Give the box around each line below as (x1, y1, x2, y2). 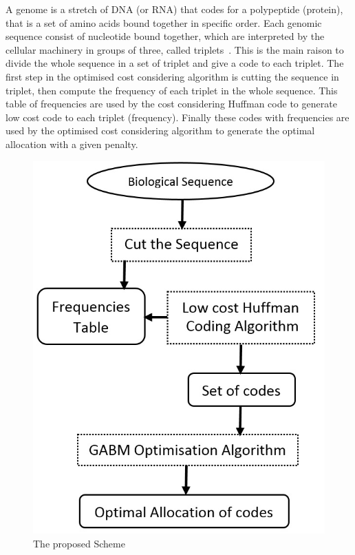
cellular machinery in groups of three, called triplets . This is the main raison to (6, 42, 344, 56)
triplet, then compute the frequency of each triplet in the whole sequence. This (6, 83, 338, 97)
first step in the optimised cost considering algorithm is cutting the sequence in (6, 69, 339, 83)
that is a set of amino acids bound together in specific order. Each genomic (6, 15, 322, 30)
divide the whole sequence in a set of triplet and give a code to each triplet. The (6, 56, 344, 70)
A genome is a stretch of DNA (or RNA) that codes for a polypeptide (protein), (6, 2, 343, 16)
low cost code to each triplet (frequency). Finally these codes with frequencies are (6, 109, 349, 124)
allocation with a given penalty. (6, 136, 138, 151)
